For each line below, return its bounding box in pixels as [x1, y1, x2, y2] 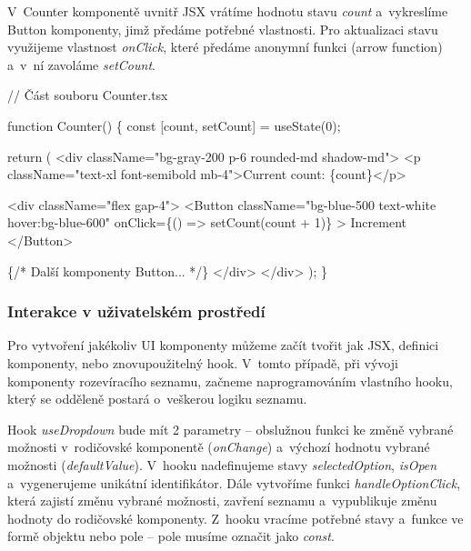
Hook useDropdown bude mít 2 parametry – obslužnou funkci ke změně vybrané [7, 419, 454, 438]
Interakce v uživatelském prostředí [7, 300, 266, 323]
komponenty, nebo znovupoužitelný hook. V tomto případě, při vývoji [7, 353, 398, 372]
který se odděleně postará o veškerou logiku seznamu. [7, 389, 307, 408]
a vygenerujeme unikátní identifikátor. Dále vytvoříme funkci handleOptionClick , [7, 473, 461, 492]
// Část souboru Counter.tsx [7, 85, 168, 105]
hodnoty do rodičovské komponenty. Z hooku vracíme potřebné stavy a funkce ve [7, 508, 464, 527]
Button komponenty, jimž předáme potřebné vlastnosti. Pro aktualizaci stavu [7, 19, 438, 38]
